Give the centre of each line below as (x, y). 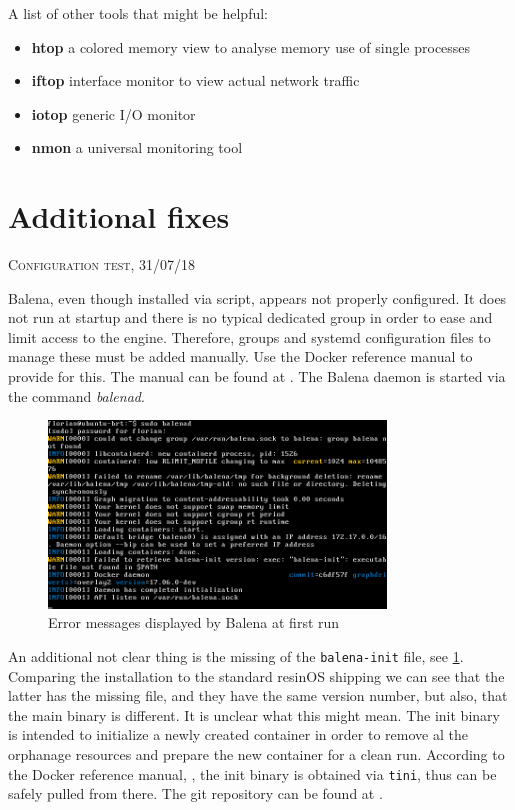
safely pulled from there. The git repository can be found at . (195, 793)
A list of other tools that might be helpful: (138, 13)
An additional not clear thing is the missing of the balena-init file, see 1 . (236, 655)
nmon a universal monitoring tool (137, 147)
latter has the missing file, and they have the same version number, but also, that (258, 695)
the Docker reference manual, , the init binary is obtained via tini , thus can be (252, 773)
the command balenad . (76, 395)
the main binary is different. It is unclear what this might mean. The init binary (254, 714)
